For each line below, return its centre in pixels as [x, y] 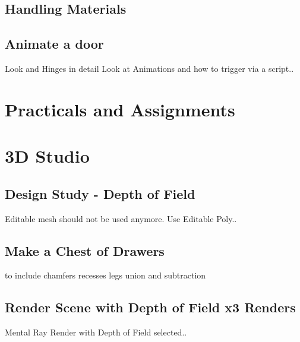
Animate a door [54, 44]
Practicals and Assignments [120, 109]
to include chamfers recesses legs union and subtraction [105, 275]
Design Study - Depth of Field [100, 193]
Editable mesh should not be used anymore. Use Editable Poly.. [121, 218]
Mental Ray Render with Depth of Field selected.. [96, 332]
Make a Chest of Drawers [85, 250]
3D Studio [47, 156]
